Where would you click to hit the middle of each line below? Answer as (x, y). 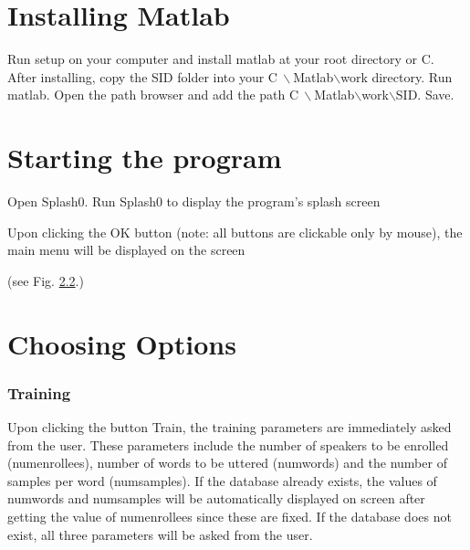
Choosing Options (122, 343)
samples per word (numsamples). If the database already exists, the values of (222, 480)
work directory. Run (397, 76)
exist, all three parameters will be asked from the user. (160, 534)
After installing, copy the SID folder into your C (142, 76)
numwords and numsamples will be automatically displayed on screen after (216, 498)
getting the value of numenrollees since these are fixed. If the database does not (230, 516)
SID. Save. (425, 95)
